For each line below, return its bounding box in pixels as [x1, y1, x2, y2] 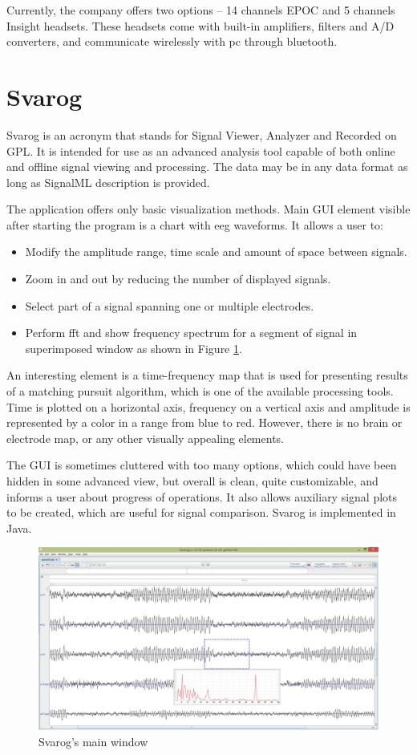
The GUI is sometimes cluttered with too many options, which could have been [6, 457, 397, 473]
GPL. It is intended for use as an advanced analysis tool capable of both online [6, 142, 395, 159]
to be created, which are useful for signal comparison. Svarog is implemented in [6, 504, 396, 521]
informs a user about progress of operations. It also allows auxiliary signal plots [6, 488, 398, 505]
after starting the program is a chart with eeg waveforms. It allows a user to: [6, 216, 384, 233]
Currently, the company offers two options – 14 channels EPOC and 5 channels [6, 2, 395, 18]
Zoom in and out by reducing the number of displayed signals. [25, 270, 331, 287]
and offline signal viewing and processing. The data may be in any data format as [6, 158, 408, 175]
